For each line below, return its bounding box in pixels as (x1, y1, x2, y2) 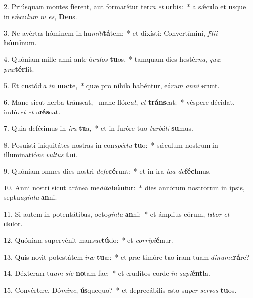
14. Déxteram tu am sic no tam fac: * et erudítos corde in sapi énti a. (4, 268, 210, 278)
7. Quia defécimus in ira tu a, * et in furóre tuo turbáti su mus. (4, 123, 193, 133)
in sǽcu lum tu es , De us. (4, 11, 77, 21)
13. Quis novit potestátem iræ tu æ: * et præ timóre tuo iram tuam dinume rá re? (4, 251, 250, 261)
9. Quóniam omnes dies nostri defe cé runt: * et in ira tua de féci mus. (4, 166, 211, 176)
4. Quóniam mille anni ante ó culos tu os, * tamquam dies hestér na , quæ (4, 54, 221, 64)
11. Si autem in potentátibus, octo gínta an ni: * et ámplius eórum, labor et (4, 208, 230, 219)
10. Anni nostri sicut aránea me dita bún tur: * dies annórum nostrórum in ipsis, (4, 182, 245, 192)
